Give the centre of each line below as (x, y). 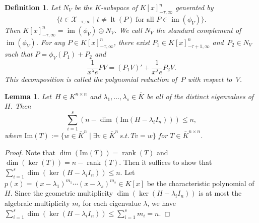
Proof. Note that (30, 152)
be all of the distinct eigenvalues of (200, 96)
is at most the (220, 193)
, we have (162, 203)
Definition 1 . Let (33, 7)
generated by (195, 7)
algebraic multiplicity (37, 203)
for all (145, 19)
